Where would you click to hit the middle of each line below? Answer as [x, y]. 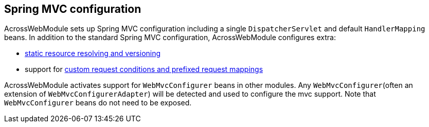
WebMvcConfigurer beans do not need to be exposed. [98, 103]
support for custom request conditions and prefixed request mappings [144, 69]
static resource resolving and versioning [93, 53]
